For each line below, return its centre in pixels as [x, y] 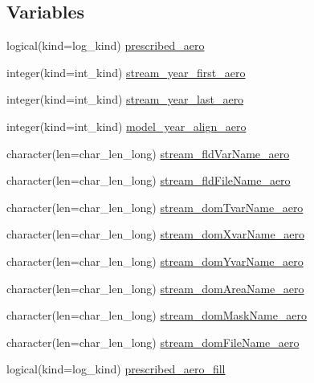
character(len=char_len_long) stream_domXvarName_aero [155, 234]
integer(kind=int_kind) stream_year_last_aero [125, 99]
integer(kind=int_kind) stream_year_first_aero [126, 72]
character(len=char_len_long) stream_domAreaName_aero [155, 288]
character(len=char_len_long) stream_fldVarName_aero [148, 153]
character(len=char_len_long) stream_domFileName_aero [153, 342]
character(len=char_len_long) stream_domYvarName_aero [155, 261]
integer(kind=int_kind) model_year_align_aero [126, 126]
